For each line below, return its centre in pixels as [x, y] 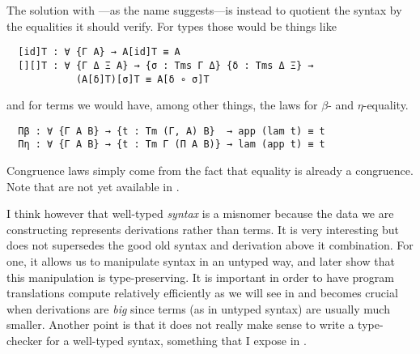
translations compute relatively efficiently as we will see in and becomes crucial [202, 293]
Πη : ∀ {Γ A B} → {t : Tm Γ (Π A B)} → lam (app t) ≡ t [172, 145]
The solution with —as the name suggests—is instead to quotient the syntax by [204, 10]
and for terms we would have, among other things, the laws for [162, 105]
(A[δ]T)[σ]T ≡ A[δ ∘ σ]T [142, 79]
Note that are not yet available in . [93, 186]
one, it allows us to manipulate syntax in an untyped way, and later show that [201, 261]
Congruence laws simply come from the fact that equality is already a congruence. [210, 171]
